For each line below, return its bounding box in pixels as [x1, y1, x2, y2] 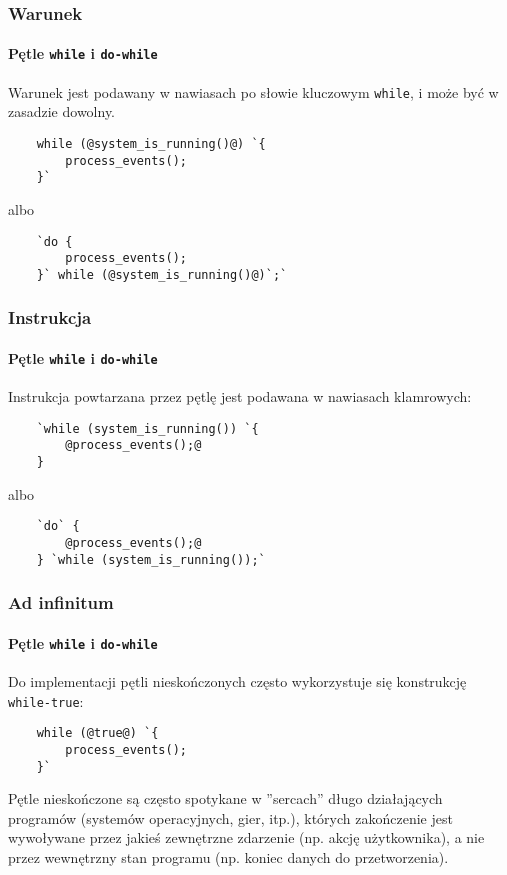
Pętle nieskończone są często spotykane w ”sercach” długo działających [8, 788, 443, 809]
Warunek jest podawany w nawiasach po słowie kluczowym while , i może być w [8, 81, 499, 102]
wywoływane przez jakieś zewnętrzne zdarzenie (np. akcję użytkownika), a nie [8, 827, 485, 848]
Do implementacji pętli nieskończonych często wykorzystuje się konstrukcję [8, 671, 467, 692]
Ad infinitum [8, 590, 114, 615]
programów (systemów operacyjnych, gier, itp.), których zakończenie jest [8, 807, 453, 828]
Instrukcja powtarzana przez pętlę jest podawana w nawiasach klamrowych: [8, 386, 472, 407]
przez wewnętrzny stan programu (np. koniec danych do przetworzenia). [8, 847, 449, 868]
